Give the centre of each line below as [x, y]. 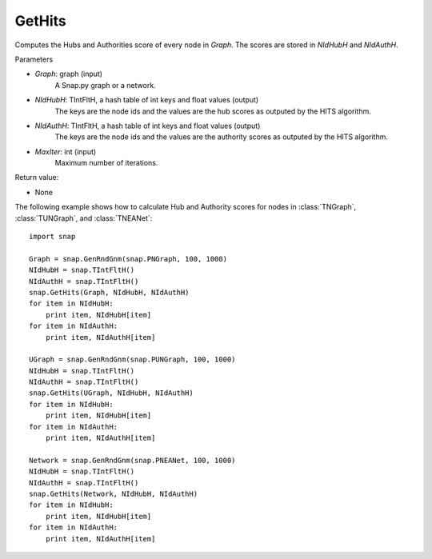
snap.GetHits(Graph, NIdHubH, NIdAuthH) [109, 292]
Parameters [34, 59]
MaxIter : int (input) [66, 151]
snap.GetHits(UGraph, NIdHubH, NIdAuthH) [111, 393]
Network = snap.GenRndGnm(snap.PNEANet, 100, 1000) [132, 460]
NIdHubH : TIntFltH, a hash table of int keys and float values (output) [147, 100]
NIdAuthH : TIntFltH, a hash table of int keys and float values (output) [148, 126]
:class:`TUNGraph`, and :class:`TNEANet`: [84, 218]
